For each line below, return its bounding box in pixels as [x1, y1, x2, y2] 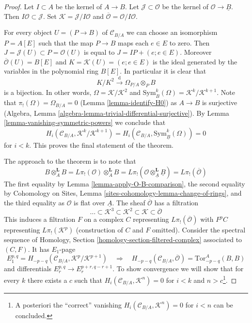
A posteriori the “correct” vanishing [15, 299, 122, 309]
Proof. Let [4, 1, 34, 11]
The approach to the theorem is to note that [4, 156, 136, 166]
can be [213, 299, 233, 309]
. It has [28, 244, 49, 254]
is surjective [202, 97, 237, 108]
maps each [117, 37, 149, 47]
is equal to [84, 47, 115, 57]
